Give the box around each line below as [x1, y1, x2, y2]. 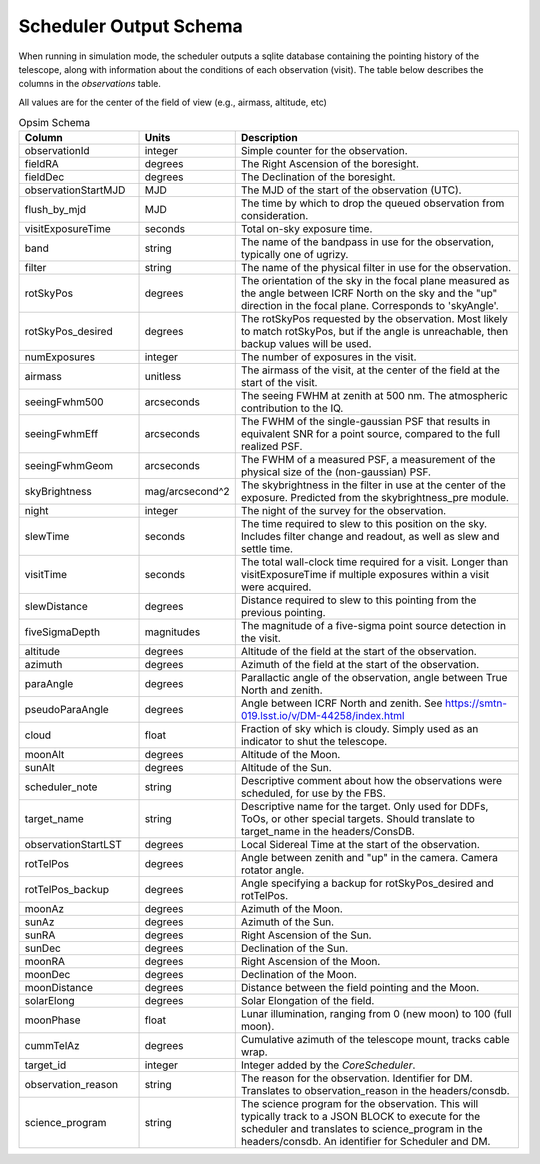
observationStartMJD [24, 183, 126, 197]
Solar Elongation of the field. [240, 994, 375, 1008]
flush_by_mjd [24, 203, 87, 217]
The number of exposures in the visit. [240, 350, 417, 364]
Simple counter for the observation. [240, 144, 409, 158]
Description [240, 131, 299, 145]
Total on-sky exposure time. [240, 222, 373, 236]
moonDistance [24, 981, 94, 995]
